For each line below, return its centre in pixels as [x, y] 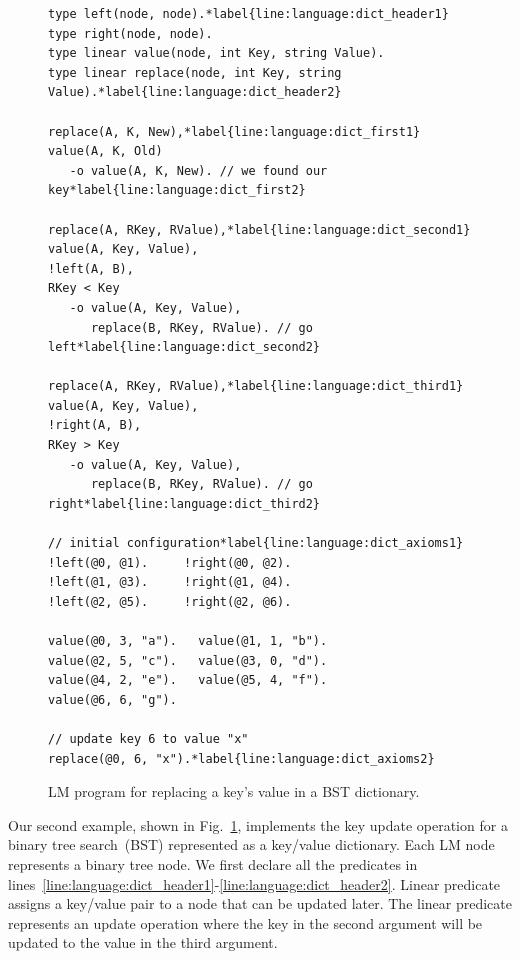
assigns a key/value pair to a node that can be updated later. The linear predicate [260, 903]
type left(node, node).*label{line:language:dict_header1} [248, 14]
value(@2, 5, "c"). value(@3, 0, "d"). [188, 660]
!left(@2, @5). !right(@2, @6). [170, 601]
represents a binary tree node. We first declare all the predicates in [213, 863]
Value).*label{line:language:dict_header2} [195, 92]
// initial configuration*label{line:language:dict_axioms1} [256, 543]
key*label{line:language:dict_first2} [177, 190]
